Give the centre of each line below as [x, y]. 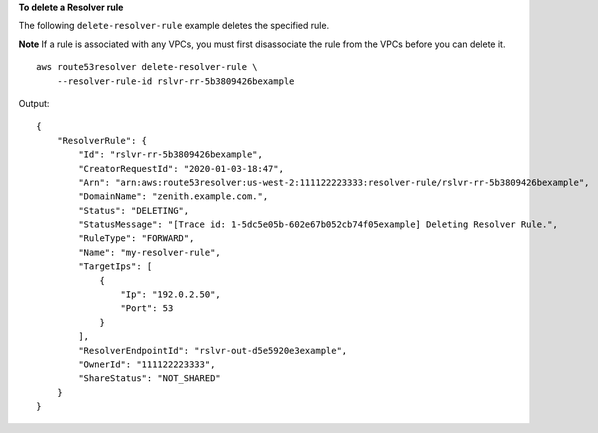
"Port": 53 [147, 308]
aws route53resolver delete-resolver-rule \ [147, 67]
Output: [34, 103]
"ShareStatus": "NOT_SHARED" [150, 378]
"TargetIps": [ [115, 266]
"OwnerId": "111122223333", [147, 364]
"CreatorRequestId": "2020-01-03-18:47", [181, 168]
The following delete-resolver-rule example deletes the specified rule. [174, 26]
